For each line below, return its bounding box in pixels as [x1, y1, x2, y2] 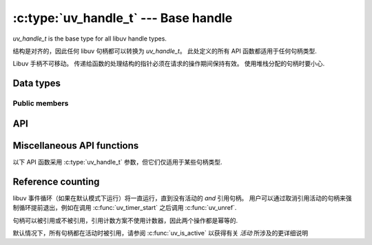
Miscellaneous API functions [12, 140, 139, 151]
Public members [12, 98, 69, 108]
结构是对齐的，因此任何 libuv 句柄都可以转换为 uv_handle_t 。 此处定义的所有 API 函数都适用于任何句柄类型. [12, 47, 317, 55]
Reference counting [12, 175, 100, 187]
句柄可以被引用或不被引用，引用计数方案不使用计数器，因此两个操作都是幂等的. [12, 216, 238, 224]
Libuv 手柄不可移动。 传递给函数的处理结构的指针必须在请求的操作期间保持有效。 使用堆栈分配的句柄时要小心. [12, 59, 325, 68]
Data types [12, 78, 61, 89]
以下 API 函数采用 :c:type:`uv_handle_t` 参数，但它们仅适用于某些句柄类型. [12, 158, 223, 166]
